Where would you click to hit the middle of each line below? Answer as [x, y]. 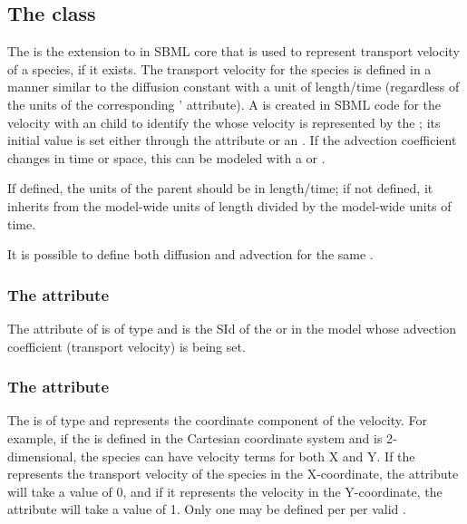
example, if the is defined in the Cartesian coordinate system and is [195, 437]
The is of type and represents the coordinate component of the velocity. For [217, 420]
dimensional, [42, 456]
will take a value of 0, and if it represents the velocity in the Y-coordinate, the [225, 491]
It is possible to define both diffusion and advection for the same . [190, 254]
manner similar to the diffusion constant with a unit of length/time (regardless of [233, 87]
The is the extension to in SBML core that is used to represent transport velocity [233, 51]
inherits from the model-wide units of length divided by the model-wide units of [229, 205]
